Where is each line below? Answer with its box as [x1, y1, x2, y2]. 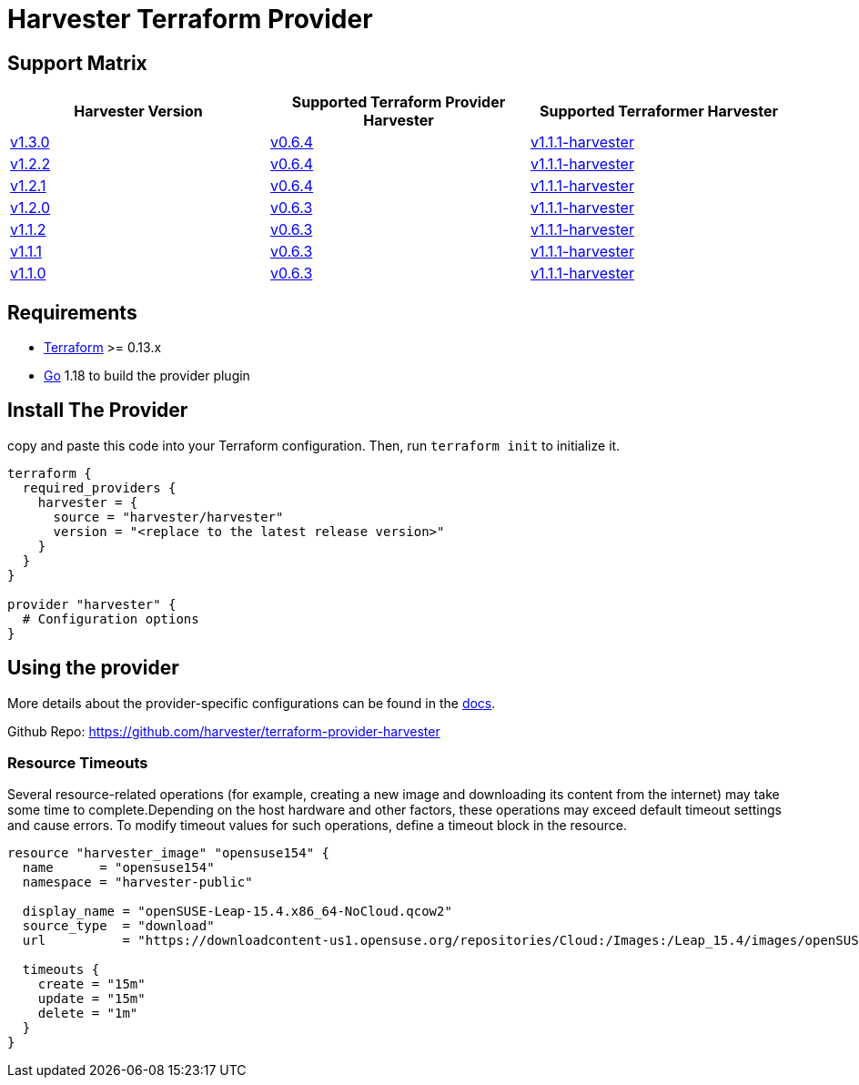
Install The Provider [7, 399, 188, 422]
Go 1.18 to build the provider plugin [44, 368, 250, 384]
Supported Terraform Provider [291, 93, 506, 112]
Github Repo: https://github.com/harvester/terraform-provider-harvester [7, 723, 440, 739]
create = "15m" [37, 977, 146, 992]
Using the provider [7, 656, 179, 680]
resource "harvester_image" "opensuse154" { [7, 846, 330, 861]
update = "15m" [37, 991, 146, 1007]
